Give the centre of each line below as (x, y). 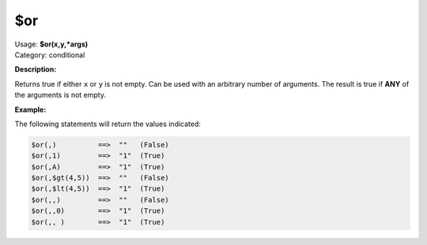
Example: (30, 110)
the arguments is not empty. (60, 95)
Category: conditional (50, 54)
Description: (36, 69)
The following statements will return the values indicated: (108, 124)
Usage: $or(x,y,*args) (51, 44)
